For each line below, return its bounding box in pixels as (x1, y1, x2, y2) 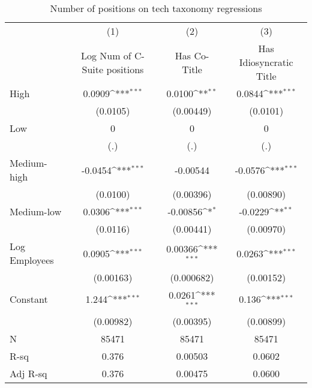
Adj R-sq (10, 366, 47, 380)
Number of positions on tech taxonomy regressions (50, 1, 262, 15)
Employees (10, 253, 54, 267)
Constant (10, 292, 48, 306)
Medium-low (10, 204, 62, 218)
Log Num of (80, 48, 131, 62)
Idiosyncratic (239, 55, 293, 69)
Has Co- (175, 48, 209, 62)
